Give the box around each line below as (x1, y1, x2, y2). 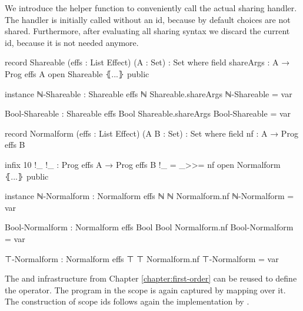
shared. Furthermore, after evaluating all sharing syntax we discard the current (5, 25, 290, 37)
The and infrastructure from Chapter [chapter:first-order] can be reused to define (5, 272, 297, 284)
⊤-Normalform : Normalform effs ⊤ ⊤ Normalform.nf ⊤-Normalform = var (5, 252, 279, 264)
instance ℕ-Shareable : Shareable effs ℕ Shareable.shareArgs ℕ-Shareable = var (5, 87, 292, 100)
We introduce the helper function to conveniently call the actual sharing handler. (5, 2, 297, 14)
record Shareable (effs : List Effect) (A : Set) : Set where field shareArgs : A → (5, 56, 290, 68)
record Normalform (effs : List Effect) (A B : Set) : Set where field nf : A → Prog (5, 127, 298, 139)
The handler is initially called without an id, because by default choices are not (5, 13, 291, 25)
